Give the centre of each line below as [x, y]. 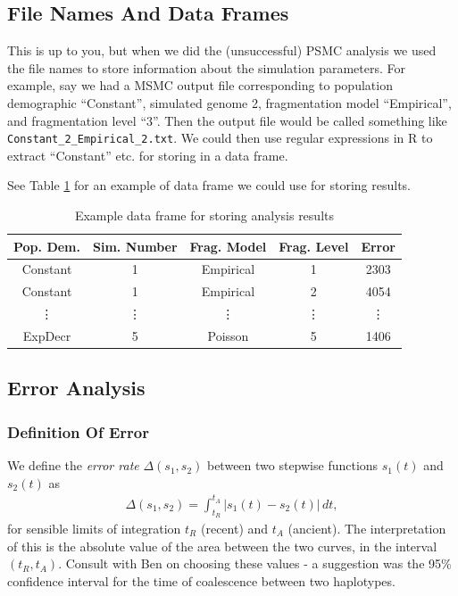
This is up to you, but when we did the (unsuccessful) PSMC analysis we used [222, 50]
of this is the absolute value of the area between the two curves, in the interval [222, 546]
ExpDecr [47, 335]
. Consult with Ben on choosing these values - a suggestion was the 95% [255, 563]
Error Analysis [76, 388]
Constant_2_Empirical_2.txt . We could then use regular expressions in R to [220, 138]
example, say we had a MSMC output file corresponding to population [200, 85]
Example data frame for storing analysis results [204, 215]
